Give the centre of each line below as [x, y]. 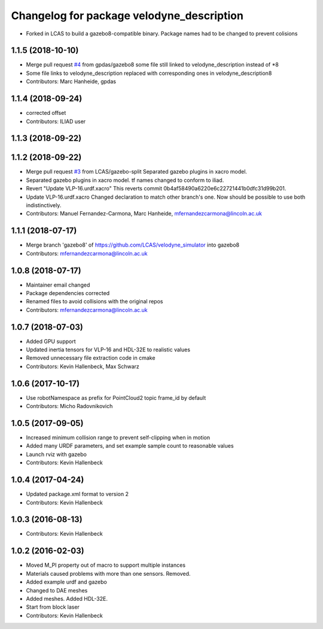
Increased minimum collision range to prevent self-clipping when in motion [118, 437]
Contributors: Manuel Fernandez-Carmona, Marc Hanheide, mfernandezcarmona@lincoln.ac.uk [144, 214]
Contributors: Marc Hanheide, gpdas [71, 81]
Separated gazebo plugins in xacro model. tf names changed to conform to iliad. [125, 180]
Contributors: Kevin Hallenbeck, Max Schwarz [83, 366]
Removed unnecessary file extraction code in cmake [91, 358]
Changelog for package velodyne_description [127, 16]
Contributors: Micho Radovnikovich [69, 406]
